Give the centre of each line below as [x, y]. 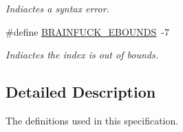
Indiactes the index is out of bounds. [82, 55]
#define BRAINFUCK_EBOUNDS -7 [88, 31]
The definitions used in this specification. [92, 120]
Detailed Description [81, 92]
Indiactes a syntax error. [57, 8]
